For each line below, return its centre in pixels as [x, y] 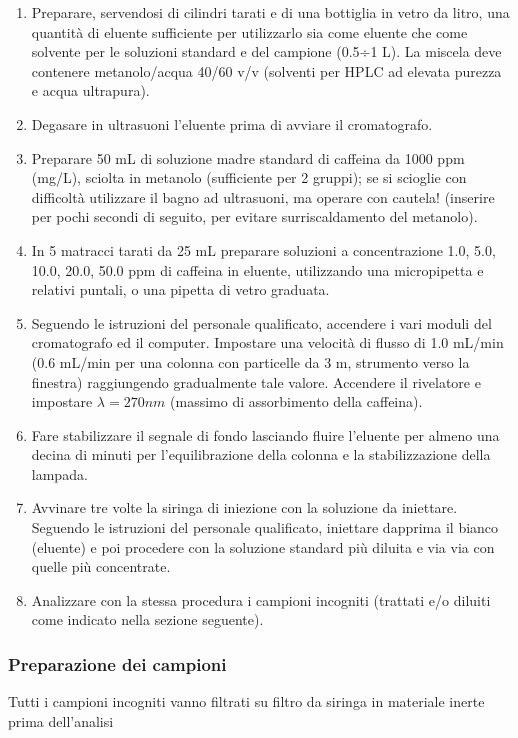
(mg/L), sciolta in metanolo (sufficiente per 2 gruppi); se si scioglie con [249, 177]
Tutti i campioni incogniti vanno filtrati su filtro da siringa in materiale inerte [246, 701]
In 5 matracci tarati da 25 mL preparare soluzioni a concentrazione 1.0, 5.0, [263, 249]
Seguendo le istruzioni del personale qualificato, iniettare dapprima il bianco [265, 527]
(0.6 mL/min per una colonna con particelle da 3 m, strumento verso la [250, 361]
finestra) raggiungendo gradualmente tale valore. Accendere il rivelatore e [256, 381]
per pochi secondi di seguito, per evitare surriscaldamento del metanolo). [254, 216]
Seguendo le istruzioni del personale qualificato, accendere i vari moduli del [261, 322]
